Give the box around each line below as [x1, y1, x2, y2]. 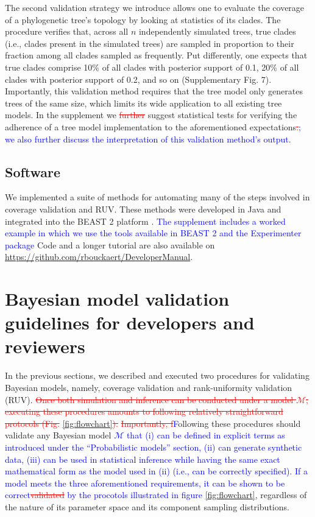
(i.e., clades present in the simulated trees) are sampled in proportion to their [5, 37, 294, 49]
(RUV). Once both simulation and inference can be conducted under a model [5, 393, 294, 406]
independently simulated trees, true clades [138, 25, 296, 38]
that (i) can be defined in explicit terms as [126, 429, 285, 441]
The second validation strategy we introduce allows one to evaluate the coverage [5, 1, 305, 13]
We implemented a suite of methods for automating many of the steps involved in [5, 191, 310, 203]
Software [5, 162, 61, 181]
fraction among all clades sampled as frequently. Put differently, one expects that [5, 49, 308, 62]
